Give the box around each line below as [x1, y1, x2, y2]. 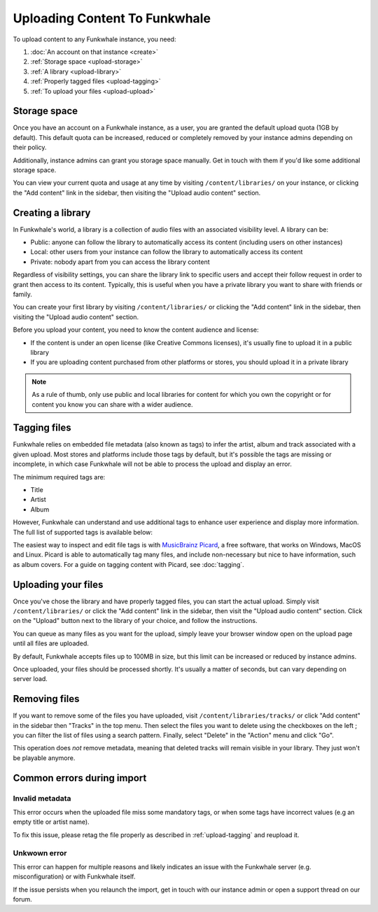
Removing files [13, 693, 80, 705]
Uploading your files [13, 578, 104, 591]
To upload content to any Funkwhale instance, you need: [13, 35, 176, 43]
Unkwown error [13, 848, 67, 857]
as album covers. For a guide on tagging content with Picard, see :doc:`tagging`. [13, 560, 244, 568]
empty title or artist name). [13, 818, 90, 826]
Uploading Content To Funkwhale [13, 10, 211, 26]
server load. [13, 675, 48, 683]
